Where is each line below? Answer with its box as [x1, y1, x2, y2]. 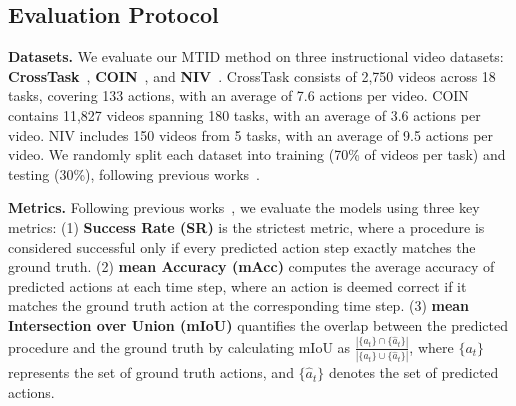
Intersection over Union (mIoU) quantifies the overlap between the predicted [8, 314, 508, 335]
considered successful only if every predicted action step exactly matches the [8, 236, 476, 257]
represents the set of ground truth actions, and [8, 362, 294, 383]
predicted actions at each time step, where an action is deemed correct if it [8, 275, 467, 296]
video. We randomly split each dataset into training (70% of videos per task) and [8, 144, 506, 165]
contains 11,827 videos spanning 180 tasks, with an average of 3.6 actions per [8, 104, 481, 125]
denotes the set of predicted [328, 362, 499, 383]
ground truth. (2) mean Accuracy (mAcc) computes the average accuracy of [8, 256, 495, 277]
